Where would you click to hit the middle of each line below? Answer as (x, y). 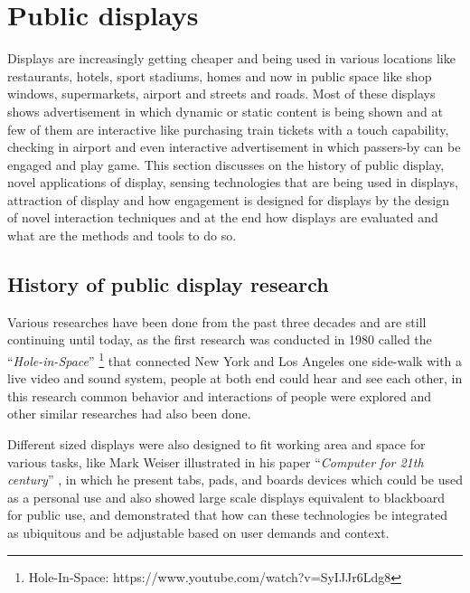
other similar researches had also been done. (129, 414)
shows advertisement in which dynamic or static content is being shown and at (225, 111)
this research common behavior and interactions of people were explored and (220, 395)
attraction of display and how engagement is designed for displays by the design (228, 199)
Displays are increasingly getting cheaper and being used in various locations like (231, 58)
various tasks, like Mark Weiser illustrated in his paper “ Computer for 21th (216, 461)
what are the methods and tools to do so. (122, 235)
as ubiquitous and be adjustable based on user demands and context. (198, 533)
